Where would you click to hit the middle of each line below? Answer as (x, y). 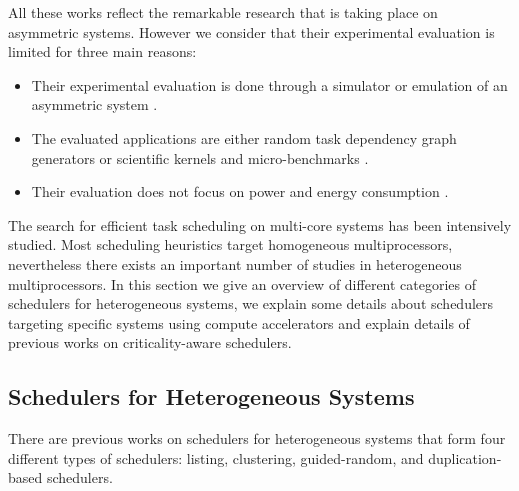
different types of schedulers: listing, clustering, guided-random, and (216, 457)
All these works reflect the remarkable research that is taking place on (223, 12)
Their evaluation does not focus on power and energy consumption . (240, 191)
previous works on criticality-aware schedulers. (150, 342)
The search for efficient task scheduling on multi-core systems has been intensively (260, 224)
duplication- (465, 457)
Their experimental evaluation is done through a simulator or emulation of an (269, 84)
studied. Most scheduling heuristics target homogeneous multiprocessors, (230, 244)
